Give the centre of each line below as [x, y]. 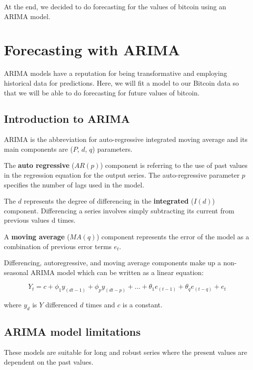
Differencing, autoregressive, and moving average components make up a [113, 263]
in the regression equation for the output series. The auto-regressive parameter [122, 175]
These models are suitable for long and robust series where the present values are [126, 352]
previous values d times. [40, 220]
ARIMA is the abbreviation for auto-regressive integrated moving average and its [126, 139]
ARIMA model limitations [72, 332]
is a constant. [142, 305]
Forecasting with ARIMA [92, 50]
